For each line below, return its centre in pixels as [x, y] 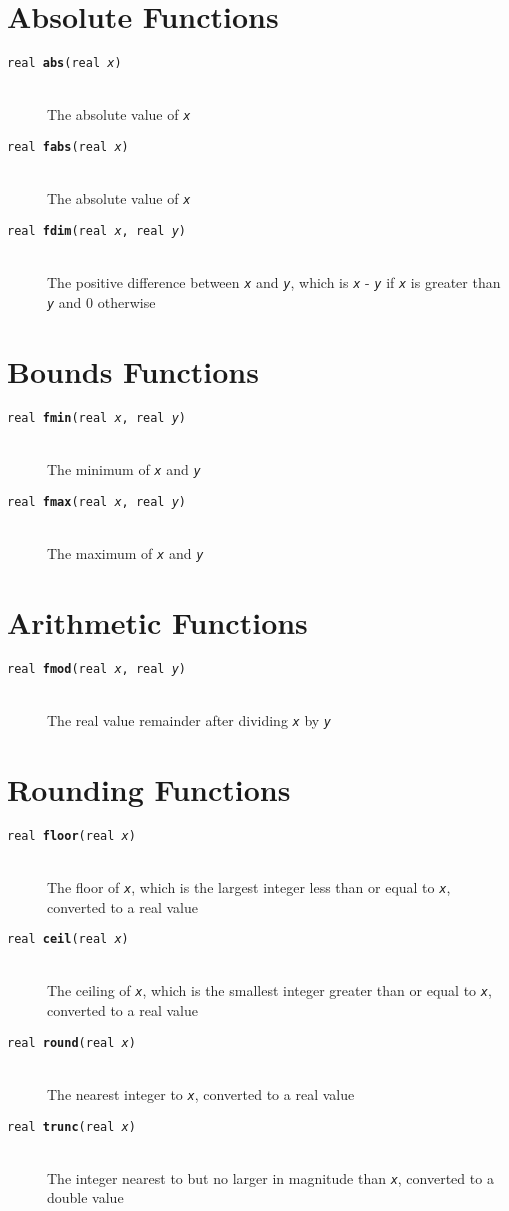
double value [85, 1197]
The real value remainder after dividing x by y [189, 719]
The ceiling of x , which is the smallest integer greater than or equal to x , [269, 990]
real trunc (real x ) [71, 1126]
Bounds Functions [133, 370]
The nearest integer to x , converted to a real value [201, 1093]
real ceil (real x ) [68, 939]
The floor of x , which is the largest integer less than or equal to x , [249, 886]
